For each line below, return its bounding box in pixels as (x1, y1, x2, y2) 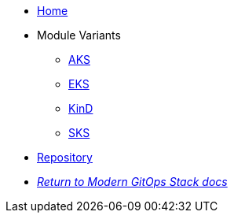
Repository (37, 150, 93, 164)
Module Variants (37, 28, 121, 42)
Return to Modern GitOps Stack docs (37, 175, 228, 188)
